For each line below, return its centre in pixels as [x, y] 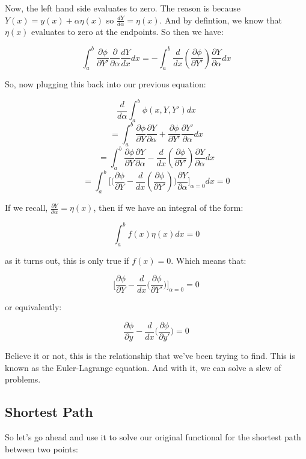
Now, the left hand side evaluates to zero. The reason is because [123, 8]
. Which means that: [209, 260]
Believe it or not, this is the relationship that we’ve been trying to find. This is [150, 356]
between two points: [41, 448]
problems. [23, 379]
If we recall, [26, 208]
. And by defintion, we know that [221, 20]
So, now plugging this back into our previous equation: [106, 84]
